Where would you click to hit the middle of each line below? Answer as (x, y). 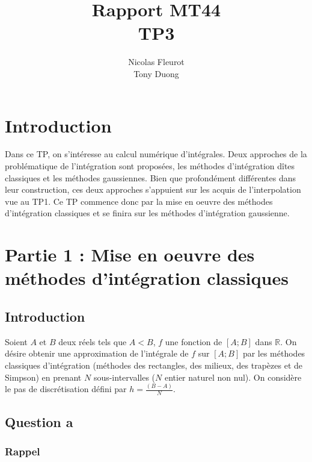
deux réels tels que (93, 341)
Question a (39, 421)
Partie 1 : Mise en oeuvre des (130, 254)
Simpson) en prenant (43, 377)
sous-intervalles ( (124, 377)
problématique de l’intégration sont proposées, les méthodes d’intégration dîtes (150, 166)
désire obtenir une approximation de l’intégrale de (97, 353)
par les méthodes (274, 353)
